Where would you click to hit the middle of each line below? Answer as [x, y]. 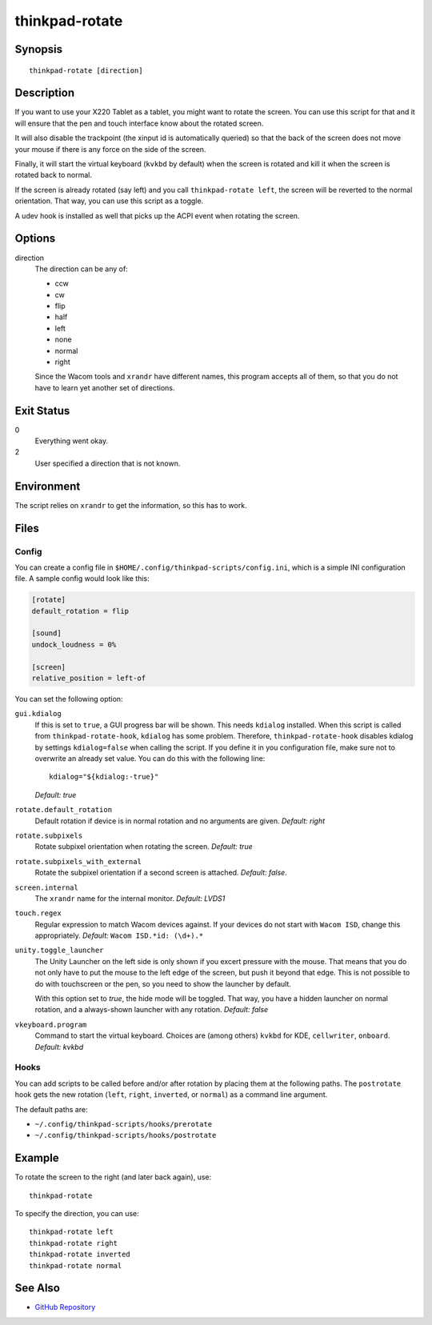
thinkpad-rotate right [74, 1243]
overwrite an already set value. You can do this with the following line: [150, 758]
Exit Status [42, 411]
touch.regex [38, 913]
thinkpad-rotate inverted [80, 1255]
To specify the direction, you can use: [77, 1213]
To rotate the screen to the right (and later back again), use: [113, 1177]
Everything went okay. [71, 441]
